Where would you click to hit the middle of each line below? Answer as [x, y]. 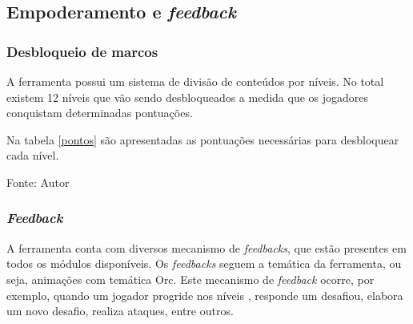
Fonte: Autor [38, 182]
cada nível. [33, 155]
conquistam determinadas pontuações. [100, 113]
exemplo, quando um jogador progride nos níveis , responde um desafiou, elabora [205, 295]
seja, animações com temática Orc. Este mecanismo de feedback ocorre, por [190, 279]
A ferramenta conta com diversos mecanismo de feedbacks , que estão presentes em [206, 247]
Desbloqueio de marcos [82, 51]
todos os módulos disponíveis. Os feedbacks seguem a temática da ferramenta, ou [204, 263]
